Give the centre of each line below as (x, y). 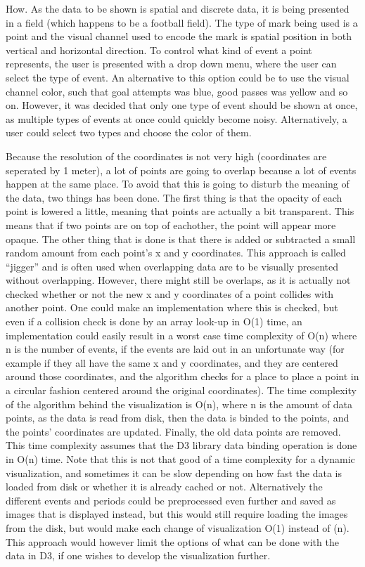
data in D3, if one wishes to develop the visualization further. (138, 555)
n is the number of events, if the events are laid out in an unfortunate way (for (175, 349)
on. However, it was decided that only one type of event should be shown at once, (182, 105)
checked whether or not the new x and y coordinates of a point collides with (170, 293)
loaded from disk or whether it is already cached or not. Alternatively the (164, 487)
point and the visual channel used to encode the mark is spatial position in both (179, 36)
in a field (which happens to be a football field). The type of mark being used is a (182, 22)
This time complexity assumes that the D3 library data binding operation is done (181, 445)
